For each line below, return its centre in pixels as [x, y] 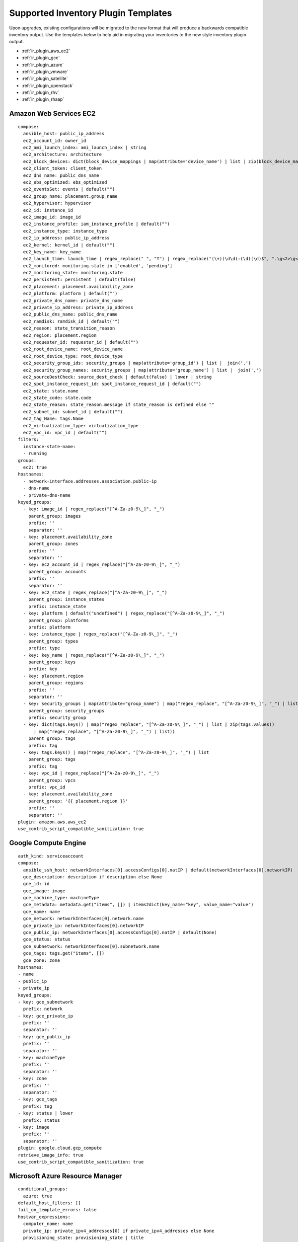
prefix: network [43, 1009]
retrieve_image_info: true [51, 1155]
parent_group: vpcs [52, 780]
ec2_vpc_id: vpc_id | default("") [65, 433]
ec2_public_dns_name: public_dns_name [70, 314]
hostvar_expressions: [44, 1217]
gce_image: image [44, 891]
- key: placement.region [53, 676]
